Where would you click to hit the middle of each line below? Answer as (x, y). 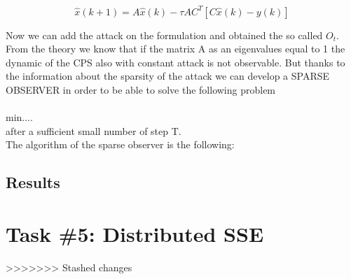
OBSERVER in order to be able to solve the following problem (141, 89)
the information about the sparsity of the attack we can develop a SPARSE (168, 76)
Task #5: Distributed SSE (135, 233)
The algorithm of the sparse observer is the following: (120, 144)
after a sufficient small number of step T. (94, 130)
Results (33, 182)
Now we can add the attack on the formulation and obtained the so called (164, 35)
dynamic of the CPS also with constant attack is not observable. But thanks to (175, 62)
